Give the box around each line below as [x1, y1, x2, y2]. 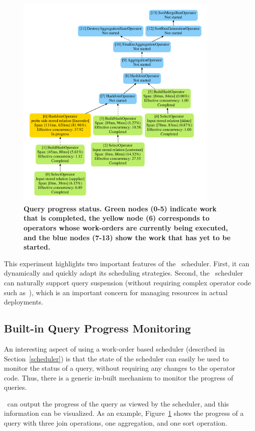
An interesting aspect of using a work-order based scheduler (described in [4, 343, 225, 354]
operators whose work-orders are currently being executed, [24, 222, 228, 232]
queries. [4, 382, 27, 392]
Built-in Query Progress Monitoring [4, 321, 191, 336]
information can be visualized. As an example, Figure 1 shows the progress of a [4, 408, 244, 418]
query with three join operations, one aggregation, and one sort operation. [4, 418, 227, 428]
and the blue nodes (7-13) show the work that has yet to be [24, 232, 231, 242]
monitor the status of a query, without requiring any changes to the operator [4, 363, 235, 373]
